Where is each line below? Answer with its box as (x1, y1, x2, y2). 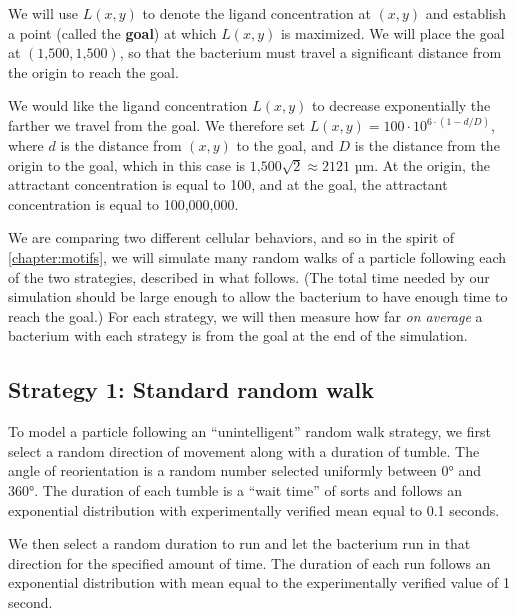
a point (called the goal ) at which (8, 22, 217, 43)
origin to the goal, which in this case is (8, 154, 246, 175)
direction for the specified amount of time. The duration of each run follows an (8, 552, 491, 573)
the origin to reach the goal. (8, 61, 179, 82)
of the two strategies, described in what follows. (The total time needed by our (8, 266, 490, 287)
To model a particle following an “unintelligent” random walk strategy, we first (8, 421, 491, 442)
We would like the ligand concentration (8, 95, 248, 116)
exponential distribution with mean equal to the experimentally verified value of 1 (8, 572, 510, 593)
